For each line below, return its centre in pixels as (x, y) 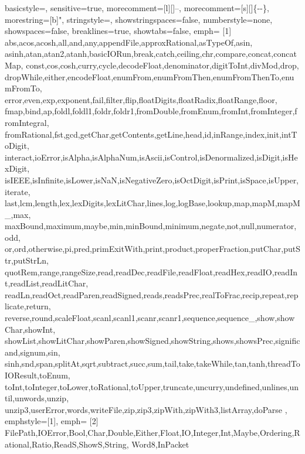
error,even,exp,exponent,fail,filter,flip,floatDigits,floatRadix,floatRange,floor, (141, 99)
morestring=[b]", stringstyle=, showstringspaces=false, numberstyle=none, (139, 19)
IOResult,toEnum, (38, 375)
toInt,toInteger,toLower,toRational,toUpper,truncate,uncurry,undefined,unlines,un (152, 386)
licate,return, (28, 306)
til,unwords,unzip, (37, 398)
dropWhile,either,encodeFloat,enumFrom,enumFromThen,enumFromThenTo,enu (150, 76)
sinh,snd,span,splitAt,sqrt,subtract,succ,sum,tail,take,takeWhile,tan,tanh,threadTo (152, 363)
